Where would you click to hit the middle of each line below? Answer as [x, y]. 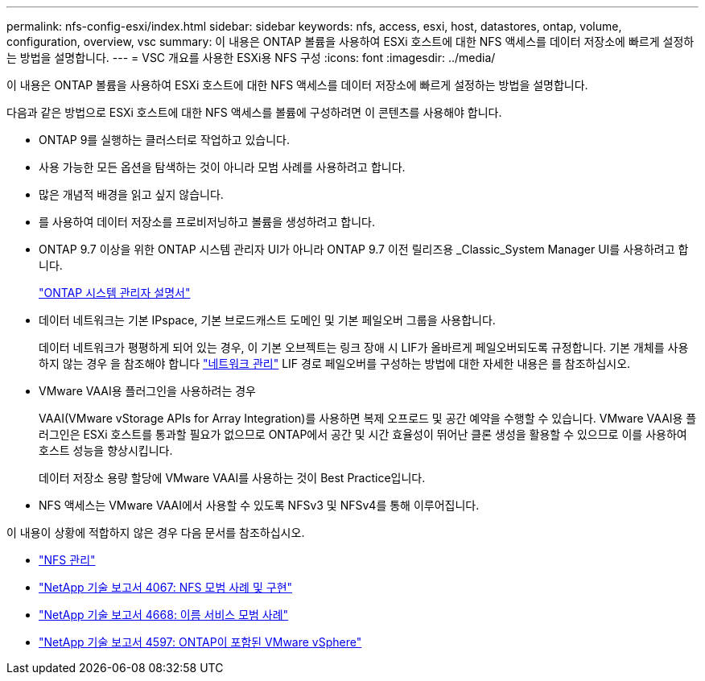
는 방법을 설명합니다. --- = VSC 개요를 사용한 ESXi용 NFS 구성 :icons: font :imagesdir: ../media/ [251, 58]
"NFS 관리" [67, 560]
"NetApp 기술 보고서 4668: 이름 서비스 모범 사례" [164, 615]
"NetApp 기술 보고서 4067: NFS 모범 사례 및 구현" [166, 587]
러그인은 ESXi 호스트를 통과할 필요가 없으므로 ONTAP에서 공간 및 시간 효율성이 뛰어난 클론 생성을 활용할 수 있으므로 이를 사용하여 [363, 434]
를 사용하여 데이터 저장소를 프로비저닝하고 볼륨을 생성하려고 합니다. [207, 222]
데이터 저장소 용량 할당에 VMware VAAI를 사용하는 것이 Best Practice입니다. [232, 478]
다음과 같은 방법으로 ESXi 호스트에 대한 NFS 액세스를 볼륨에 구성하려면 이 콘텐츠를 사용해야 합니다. [254, 112]
